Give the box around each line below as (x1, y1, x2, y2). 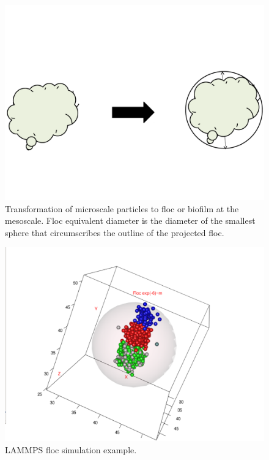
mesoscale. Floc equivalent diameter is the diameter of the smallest (5, 214, 256, 227)
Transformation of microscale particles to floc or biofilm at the (5, 202, 239, 215)
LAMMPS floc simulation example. (5, 443, 137, 456)
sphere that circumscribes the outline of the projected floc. (5, 226, 224, 239)
